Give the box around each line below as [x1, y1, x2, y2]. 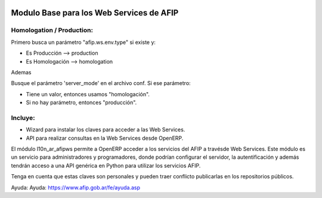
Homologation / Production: [11, 26, 94, 34]
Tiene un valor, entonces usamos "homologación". [26, 90, 150, 98]
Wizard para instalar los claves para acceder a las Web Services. [26, 126, 185, 133]
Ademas [11, 68, 32, 76]
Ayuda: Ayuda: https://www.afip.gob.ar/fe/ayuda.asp [11, 184, 140, 191]
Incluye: [11, 114, 35, 122]
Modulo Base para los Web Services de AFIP [11, 8, 179, 18]
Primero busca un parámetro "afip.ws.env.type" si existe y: [11, 39, 156, 46]
